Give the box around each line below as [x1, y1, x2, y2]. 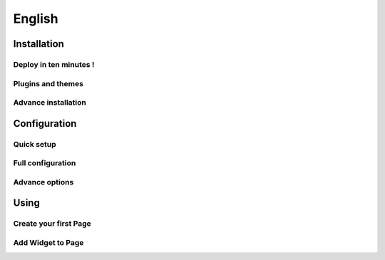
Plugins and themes [13, 78, 83, 88]
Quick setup [13, 139, 56, 149]
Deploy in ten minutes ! [13, 59, 95, 69]
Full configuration [13, 158, 76, 168]
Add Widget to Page [13, 237, 84, 247]
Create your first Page [13, 219, 92, 229]
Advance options [13, 177, 74, 187]
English [13, 11, 58, 26]
